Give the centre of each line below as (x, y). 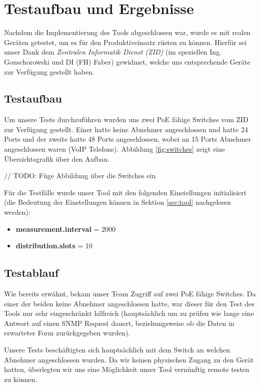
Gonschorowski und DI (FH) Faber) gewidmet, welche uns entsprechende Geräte (127, 61)
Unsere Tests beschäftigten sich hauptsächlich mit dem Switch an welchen (117, 349)
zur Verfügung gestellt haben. (49, 71)
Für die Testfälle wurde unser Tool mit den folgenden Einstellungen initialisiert (125, 192)
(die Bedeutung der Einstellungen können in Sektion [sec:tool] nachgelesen (118, 202)
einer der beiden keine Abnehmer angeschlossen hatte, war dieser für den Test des (129, 303)
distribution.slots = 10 (54, 246)
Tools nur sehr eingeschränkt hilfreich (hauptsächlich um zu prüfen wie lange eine (129, 313)
